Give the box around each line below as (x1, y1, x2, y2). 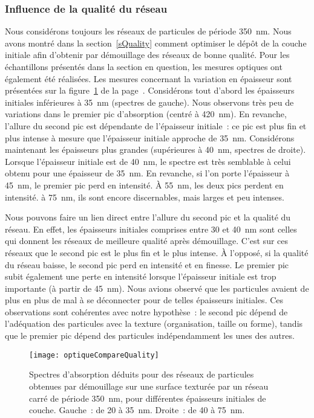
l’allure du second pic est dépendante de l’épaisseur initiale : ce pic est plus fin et (5, 119, 307, 132)
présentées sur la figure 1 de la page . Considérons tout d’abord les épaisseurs (5, 84, 295, 97)
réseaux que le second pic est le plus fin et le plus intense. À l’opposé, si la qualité (5, 246, 309, 259)
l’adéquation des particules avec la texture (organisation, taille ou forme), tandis (5, 317, 303, 330)
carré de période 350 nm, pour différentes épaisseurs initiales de (29, 391, 266, 404)
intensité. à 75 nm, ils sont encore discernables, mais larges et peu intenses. (5, 190, 284, 203)
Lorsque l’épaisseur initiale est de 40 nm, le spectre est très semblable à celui (5, 155, 291, 167)
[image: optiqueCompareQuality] (29, 350, 159, 359)
